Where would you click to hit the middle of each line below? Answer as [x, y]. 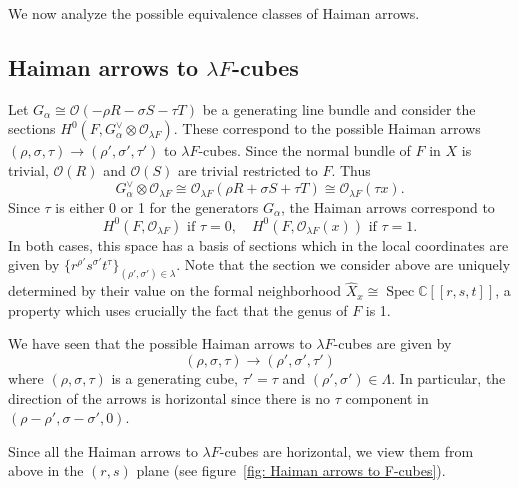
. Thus [351, 169]
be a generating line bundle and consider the [339, 108]
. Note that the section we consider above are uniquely [343, 264]
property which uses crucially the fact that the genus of [178, 309]
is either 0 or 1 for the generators [157, 206]
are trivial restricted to [247, 169]
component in [387, 397]
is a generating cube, [174, 378]
